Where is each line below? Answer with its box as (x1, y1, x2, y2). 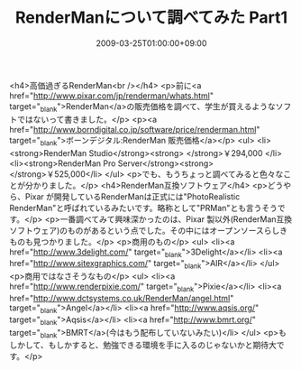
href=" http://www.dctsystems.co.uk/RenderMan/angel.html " (9, 292, 234, 303)
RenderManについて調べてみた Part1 (14, 7, 288, 28)
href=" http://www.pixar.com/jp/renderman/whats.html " (9, 90, 214, 101)
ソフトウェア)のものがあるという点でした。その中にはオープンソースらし (9, 225, 280, 236)
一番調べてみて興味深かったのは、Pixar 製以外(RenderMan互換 (59, 213, 293, 225)
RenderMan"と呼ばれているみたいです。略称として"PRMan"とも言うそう (9, 202, 278, 213)
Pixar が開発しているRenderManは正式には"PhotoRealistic (24, 190, 241, 202)
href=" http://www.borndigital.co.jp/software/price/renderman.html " (9, 124, 260, 134)
